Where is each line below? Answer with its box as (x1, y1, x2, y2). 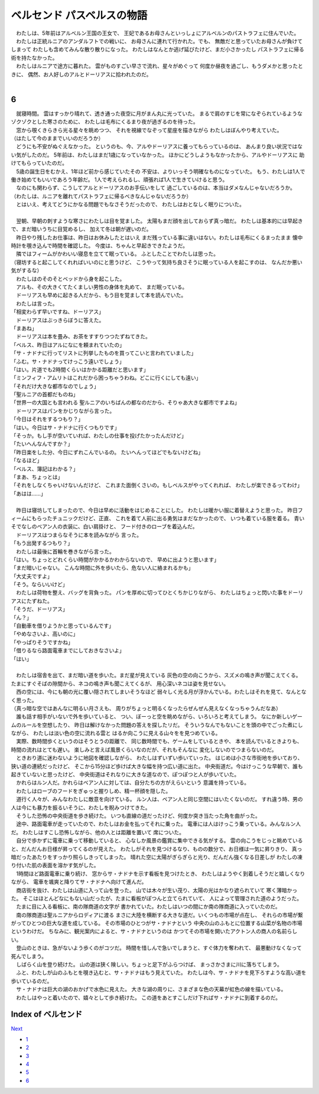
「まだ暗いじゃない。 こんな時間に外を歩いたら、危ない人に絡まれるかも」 (11, 564, 194, 572)
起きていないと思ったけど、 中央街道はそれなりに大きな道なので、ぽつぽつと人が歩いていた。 (11, 771, 240, 778)
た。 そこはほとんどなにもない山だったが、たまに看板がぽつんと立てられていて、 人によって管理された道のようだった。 (11, 894, 302, 902)
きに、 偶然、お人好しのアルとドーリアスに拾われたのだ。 (11, 71, 152, 78)
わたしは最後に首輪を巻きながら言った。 (15, 548, 115, 555)
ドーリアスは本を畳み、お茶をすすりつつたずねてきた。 (15, 333, 151, 340)
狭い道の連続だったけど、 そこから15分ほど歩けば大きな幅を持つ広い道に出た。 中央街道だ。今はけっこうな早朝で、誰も (11, 762, 304, 770)
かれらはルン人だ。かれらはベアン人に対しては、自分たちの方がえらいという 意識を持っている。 (15, 779, 250, 786)
